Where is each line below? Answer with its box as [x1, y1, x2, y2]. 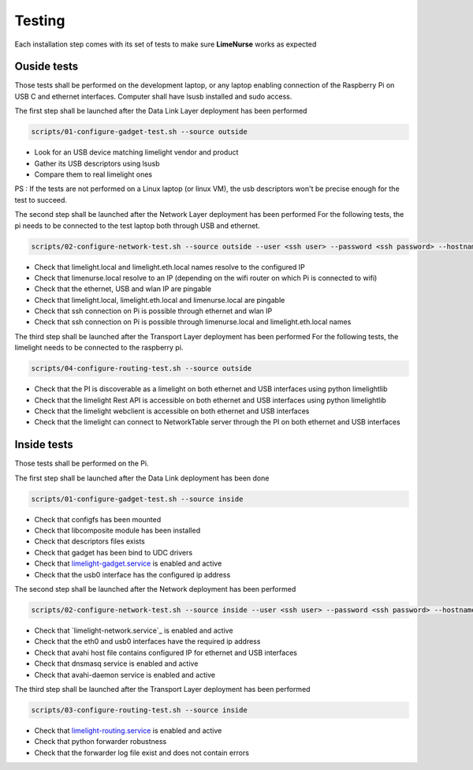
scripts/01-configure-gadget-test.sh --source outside [31, 127, 248, 136]
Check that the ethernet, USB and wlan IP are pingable [34, 284, 212, 293]
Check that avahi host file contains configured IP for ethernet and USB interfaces [34, 648, 297, 657]
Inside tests [14, 438, 74, 451]
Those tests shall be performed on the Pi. [14, 458, 149, 469]
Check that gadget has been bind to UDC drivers [34, 548, 193, 557]
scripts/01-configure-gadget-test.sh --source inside [31, 494, 244, 503]
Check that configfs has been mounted [34, 514, 162, 524]
